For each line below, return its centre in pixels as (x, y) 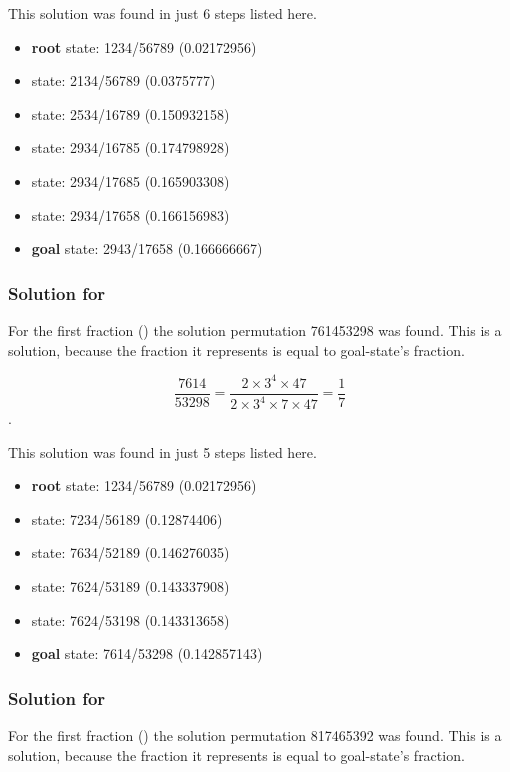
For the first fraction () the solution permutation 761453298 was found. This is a (255, 329)
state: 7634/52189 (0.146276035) (130, 552)
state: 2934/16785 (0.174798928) (130, 147)
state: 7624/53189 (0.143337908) (130, 586)
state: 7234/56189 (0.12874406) (127, 518)
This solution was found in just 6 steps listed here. (162, 13)
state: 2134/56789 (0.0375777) (123, 80)
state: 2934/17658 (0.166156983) (130, 214)
